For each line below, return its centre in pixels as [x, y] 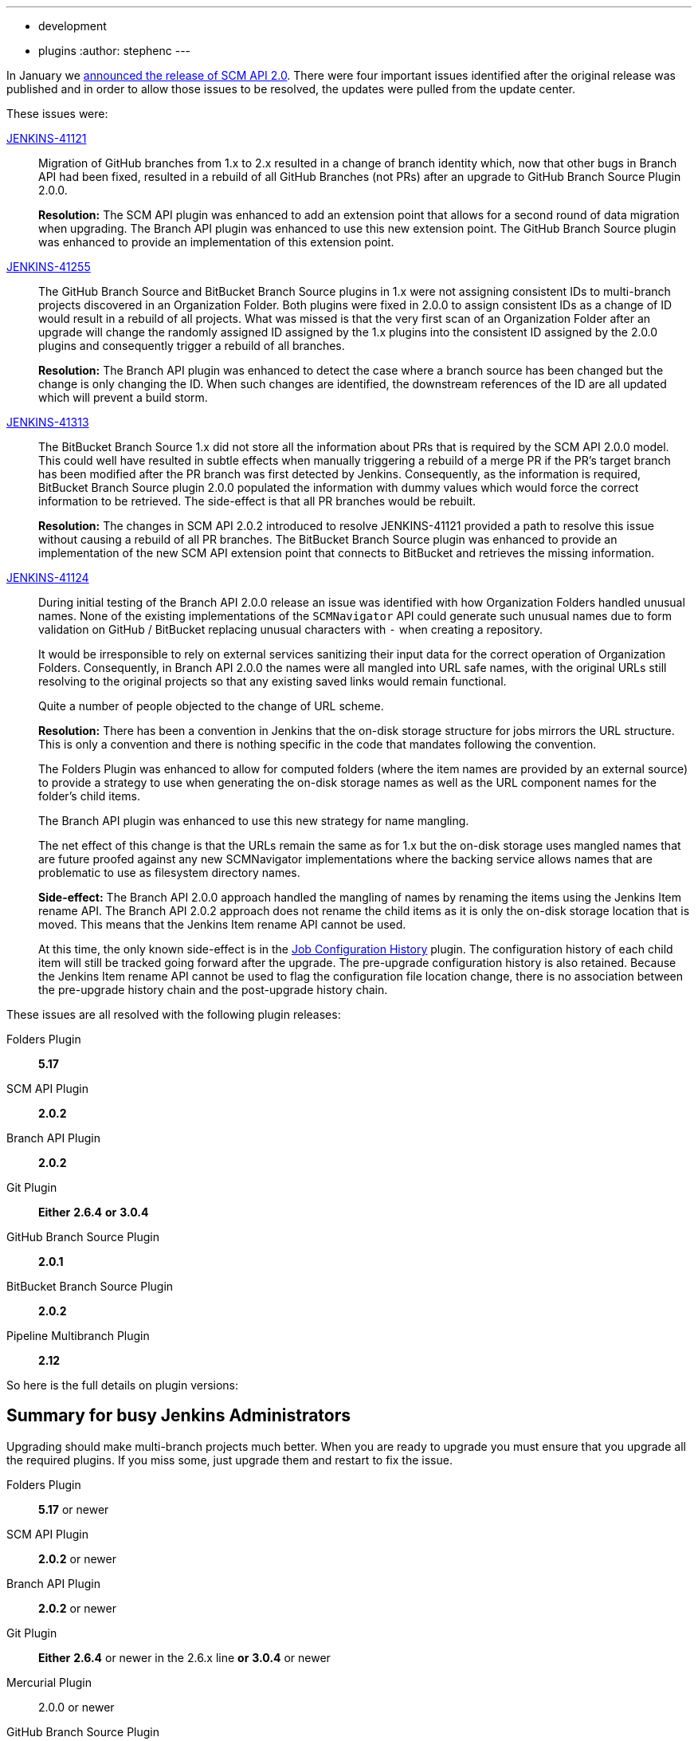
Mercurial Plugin [49, 1682]
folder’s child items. [89, 796]
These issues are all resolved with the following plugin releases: [174, 1014]
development [73, 26]
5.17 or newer [74, 1509]
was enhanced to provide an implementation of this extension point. [216, 242]
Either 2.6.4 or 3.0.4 [94, 1212]
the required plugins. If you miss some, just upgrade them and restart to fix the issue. [229, 1460]
